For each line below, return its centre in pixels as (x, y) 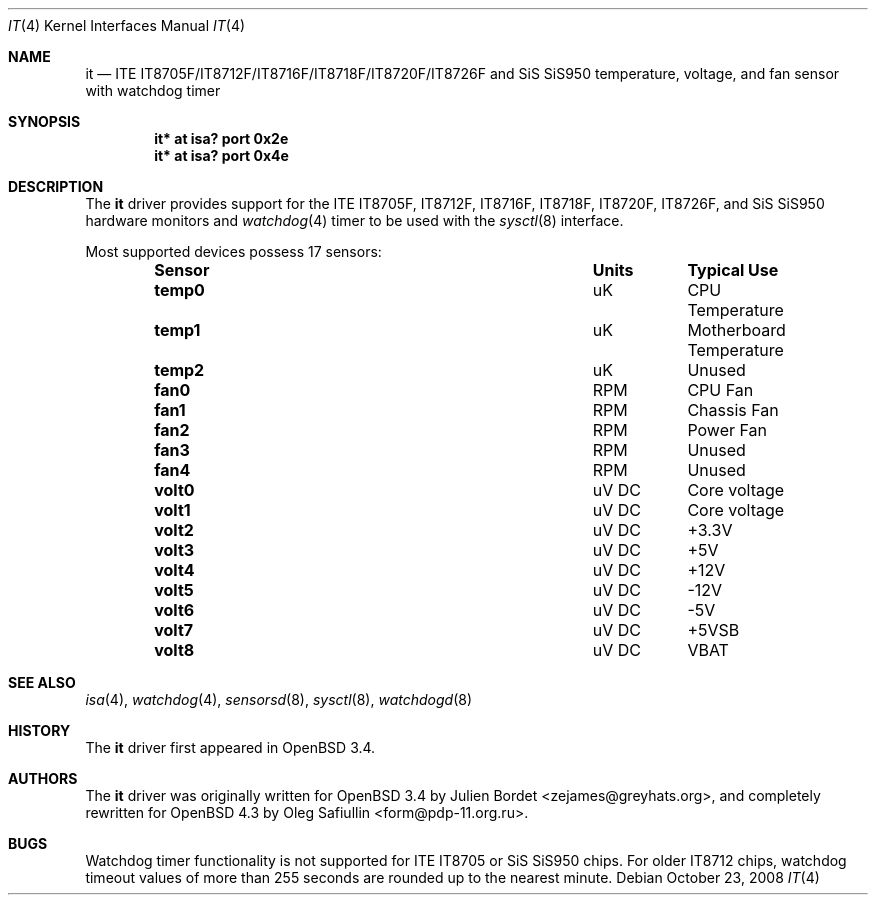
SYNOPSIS (44, 121)
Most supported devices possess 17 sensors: (233, 251)
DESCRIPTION (56, 186)
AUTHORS (43, 778)
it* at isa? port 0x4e (221, 155)
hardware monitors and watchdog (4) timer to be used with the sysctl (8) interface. (354, 220)
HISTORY (39, 730)
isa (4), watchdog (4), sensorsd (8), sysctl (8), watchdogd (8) (278, 699)
